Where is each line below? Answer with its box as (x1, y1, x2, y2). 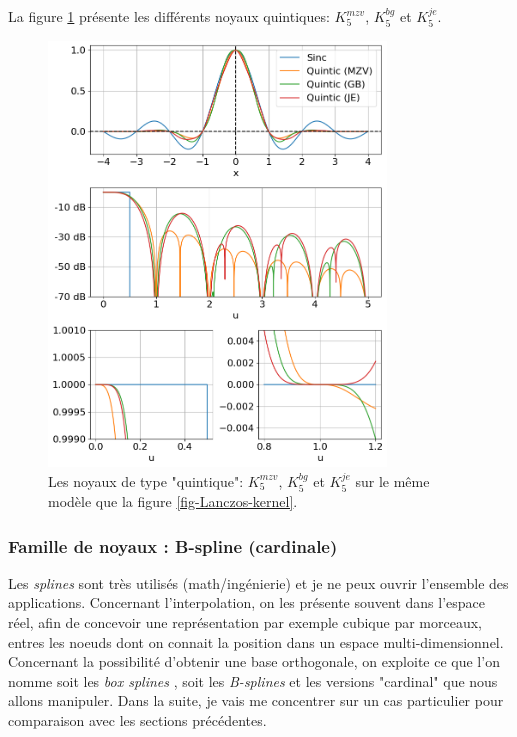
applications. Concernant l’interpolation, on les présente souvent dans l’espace (8, 592, 485, 613)
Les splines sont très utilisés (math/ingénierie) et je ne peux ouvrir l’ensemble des (8, 572, 509, 593)
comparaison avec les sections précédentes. (8, 710, 267, 730)
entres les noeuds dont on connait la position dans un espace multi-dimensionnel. (8, 631, 504, 652)
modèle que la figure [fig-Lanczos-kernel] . (48, 491, 298, 512)
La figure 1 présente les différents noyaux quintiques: (8, 6, 330, 26)
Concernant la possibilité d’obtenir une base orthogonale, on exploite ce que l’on (8, 651, 500, 672)
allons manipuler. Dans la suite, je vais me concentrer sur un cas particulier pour (8, 690, 504, 711)
